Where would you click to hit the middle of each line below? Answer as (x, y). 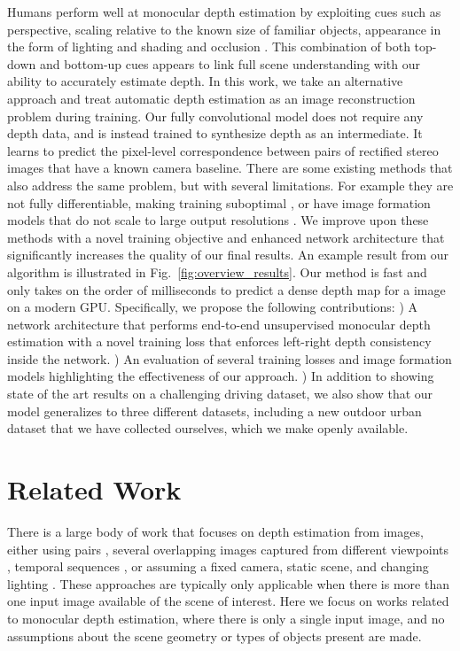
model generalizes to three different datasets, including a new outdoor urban (214, 411)
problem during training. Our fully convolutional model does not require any (215, 116)
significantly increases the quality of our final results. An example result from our (228, 255)
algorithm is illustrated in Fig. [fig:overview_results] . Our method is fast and (217, 271)
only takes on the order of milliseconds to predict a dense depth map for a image (226, 289)
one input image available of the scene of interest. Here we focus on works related (228, 601)
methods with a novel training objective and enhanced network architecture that (226, 237)
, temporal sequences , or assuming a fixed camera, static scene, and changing (218, 566)
